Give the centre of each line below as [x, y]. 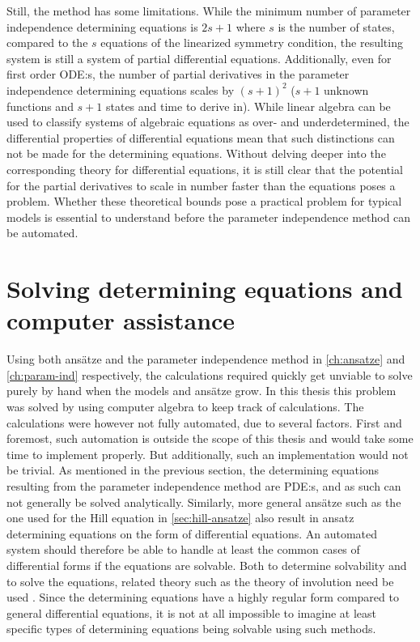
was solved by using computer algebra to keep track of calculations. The [185, 406]
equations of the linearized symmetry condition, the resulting [252, 43]
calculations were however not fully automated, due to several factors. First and [204, 422]
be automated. [42, 233]
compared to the [47, 43]
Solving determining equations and [205, 289]
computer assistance [121, 320]
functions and [40, 106]
